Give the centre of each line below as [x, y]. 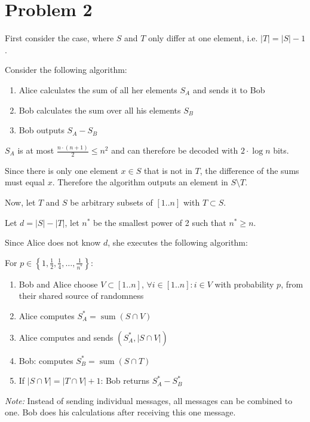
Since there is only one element [62, 170]
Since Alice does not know [53, 242]
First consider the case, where [59, 38]
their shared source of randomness [81, 296]
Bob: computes [46, 360]
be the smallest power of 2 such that [160, 222]
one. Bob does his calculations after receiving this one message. [120, 412]
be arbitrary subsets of [111, 202]
